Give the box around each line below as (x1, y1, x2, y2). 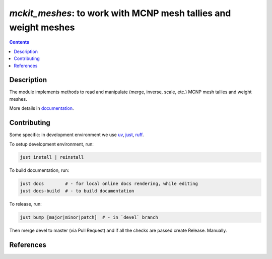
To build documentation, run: (9, 167, 70, 173)
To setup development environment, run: (9, 141, 94, 147)
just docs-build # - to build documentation (20, 188, 134, 193)
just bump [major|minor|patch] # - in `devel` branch (20, 214, 158, 220)
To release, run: (9, 201, 42, 207)
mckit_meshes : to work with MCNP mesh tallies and (9, 8, 231, 19)
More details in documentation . (9, 105, 74, 111)
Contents (9, 39, 30, 45)
